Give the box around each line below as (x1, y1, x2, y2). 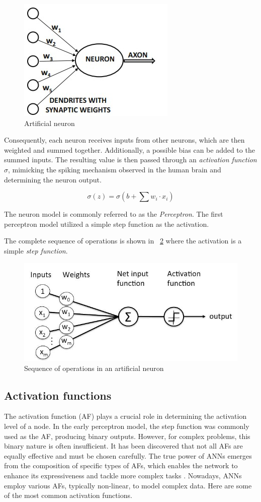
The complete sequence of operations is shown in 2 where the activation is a (4, 235, 242, 246)
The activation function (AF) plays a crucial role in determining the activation (4, 411, 247, 421)
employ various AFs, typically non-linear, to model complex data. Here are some (4, 480, 252, 490)
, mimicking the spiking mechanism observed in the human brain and (8, 164, 221, 174)
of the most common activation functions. (4, 490, 132, 500)
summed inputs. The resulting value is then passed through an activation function (4, 154, 257, 165)
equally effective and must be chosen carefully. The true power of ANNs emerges (4, 450, 252, 461)
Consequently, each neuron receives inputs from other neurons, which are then (4, 135, 245, 145)
